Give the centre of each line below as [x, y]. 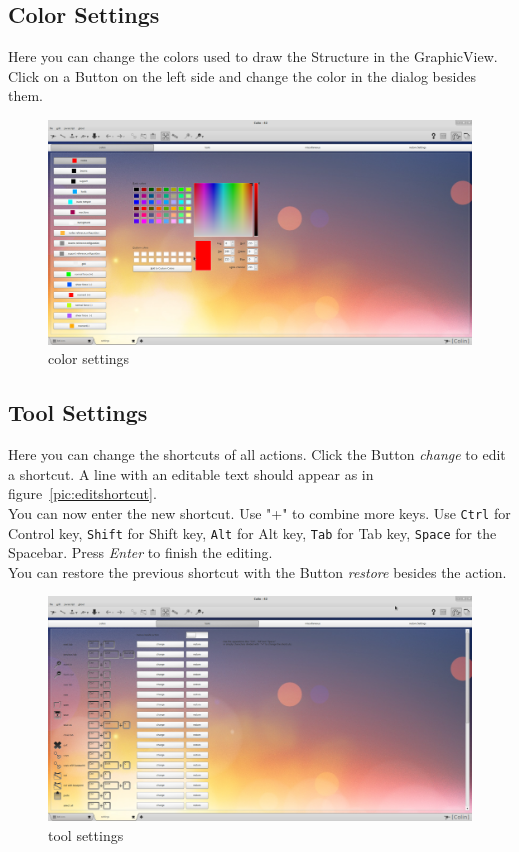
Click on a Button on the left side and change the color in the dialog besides [242, 75]
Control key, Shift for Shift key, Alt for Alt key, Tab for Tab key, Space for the [252, 532]
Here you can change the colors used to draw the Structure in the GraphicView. [253, 56]
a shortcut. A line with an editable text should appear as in [191, 473]
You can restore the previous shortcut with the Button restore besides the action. [257, 571]
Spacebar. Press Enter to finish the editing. [140, 552]
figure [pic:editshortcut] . [82, 493]
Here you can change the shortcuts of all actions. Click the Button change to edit [257, 454]
